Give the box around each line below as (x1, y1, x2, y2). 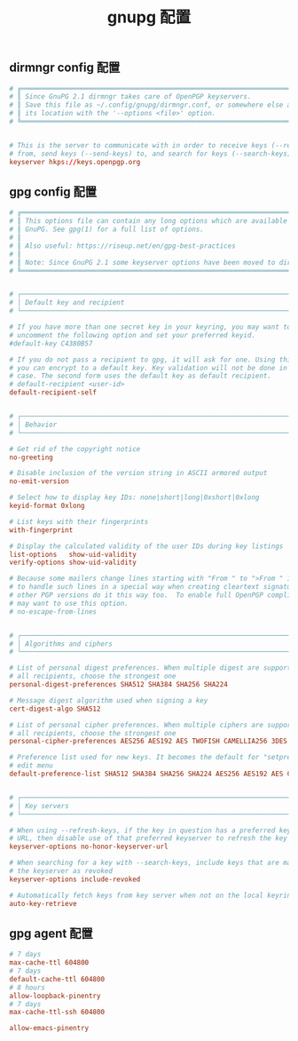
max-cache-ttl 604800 (9, 958, 90, 967)
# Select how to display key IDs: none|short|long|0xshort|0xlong (9, 493, 260, 502)
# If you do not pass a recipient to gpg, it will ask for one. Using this (9, 355, 295, 364)
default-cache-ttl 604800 (9, 974, 105, 983)
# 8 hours (9, 982, 46, 992)
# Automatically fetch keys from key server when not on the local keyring (9, 891, 295, 900)
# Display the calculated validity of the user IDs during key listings (9, 542, 284, 551)
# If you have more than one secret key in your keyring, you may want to (9, 322, 292, 332)
